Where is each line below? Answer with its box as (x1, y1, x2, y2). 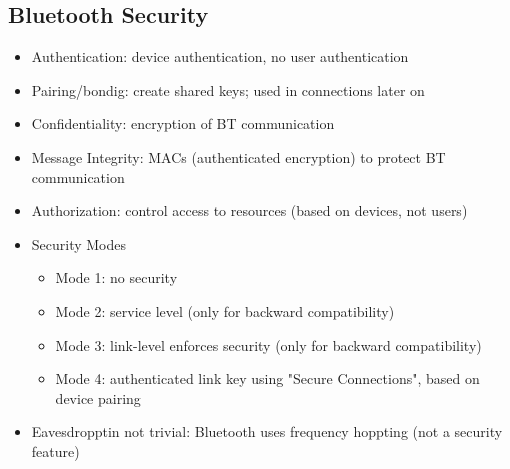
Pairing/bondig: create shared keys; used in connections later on (31, 79, 425, 100)
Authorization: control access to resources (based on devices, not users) (31, 200, 468, 221)
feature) (31, 440, 80, 461)
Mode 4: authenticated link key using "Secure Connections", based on (55, 368, 480, 389)
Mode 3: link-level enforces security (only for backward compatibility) (55, 334, 482, 355)
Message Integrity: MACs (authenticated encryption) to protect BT (31, 146, 446, 167)
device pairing (55, 387, 141, 408)
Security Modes (31, 233, 127, 254)
